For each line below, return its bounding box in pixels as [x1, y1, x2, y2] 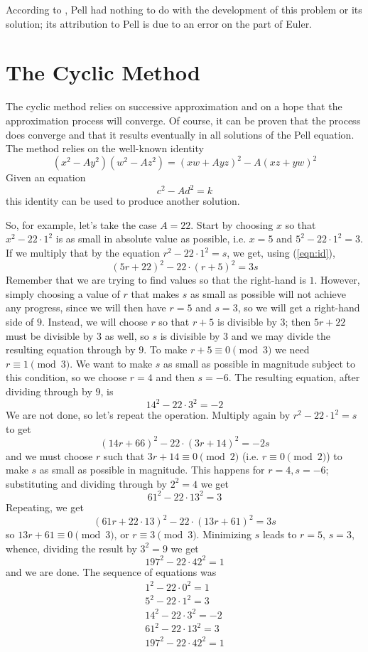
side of [6, 314, 34, 328]
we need [275, 342, 310, 357]
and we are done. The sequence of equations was [6, 564, 217, 579]
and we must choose [6, 448, 93, 463]
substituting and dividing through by [6, 476, 167, 491]
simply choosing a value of [6, 286, 120, 301]
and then [156, 370, 195, 385]
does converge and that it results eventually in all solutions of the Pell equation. [6, 127, 355, 141]
